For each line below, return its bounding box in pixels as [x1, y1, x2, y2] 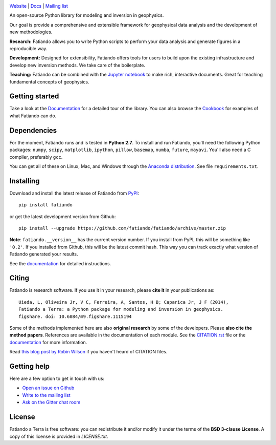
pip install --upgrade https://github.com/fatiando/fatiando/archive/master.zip [18, 225, 226, 231]
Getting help [9, 362, 50, 371]
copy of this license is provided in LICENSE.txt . [9, 433, 108, 439]
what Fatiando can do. [9, 113, 57, 119]
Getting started [9, 92, 59, 101]
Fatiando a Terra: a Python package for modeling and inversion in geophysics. [18, 306, 223, 312]
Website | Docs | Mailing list [9, 3, 68, 9]
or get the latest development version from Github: [9, 213, 116, 220]
